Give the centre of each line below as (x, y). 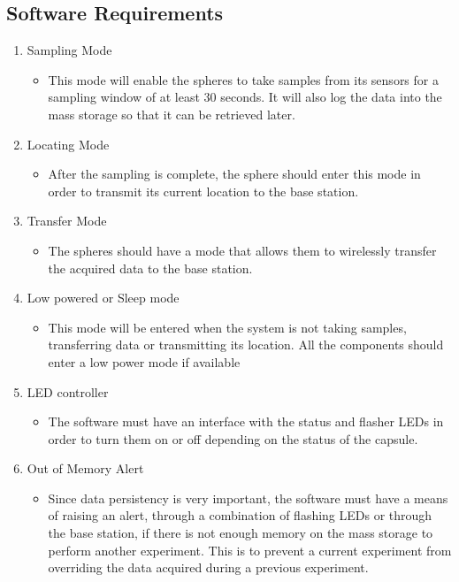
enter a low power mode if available (144, 361)
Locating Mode (68, 144)
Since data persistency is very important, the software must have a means (248, 498)
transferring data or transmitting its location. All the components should (246, 345)
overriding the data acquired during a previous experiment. (208, 567)
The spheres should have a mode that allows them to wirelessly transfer (242, 250)
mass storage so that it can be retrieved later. (172, 114)
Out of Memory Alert (85, 468)
